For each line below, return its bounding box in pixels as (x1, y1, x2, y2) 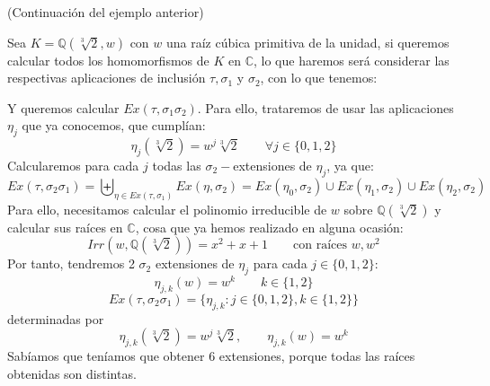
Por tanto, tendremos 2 (7, 254, 135, 273)
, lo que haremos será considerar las (253, 50, 450, 69)
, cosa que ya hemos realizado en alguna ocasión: (135, 217, 404, 236)
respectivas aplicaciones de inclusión (7, 68, 206, 87)
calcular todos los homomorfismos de (7, 50, 209, 69)
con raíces (293, 239, 347, 252)
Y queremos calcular (7, 98, 120, 117)
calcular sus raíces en (7, 217, 123, 236)
